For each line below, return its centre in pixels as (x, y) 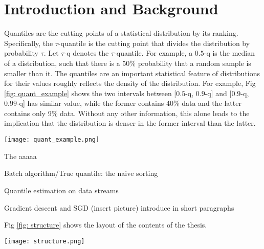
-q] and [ (218, 93)
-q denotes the (86, 53)
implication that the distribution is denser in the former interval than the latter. (130, 123)
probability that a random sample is (194, 63)
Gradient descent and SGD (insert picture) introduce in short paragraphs (119, 207)
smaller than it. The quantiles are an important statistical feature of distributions (132, 73)
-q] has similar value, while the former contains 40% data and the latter (129, 103)
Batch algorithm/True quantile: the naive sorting (81, 173)
